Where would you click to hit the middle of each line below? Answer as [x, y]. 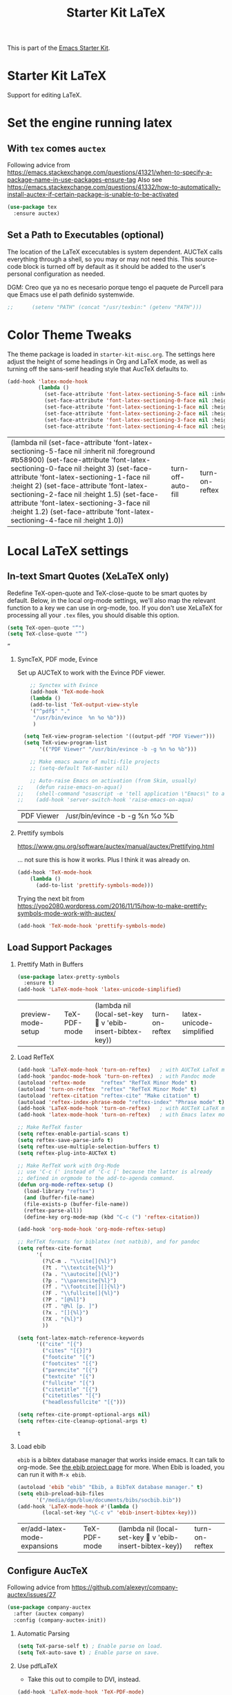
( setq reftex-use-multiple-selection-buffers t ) [88, 1146]
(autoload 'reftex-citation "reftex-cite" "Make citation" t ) [108, 1096]
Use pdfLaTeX [37, 1666]
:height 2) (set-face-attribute [59, 485]
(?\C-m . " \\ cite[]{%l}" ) [79, 1261]
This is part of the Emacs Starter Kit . [59, 48]
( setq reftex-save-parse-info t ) [65, 1140]
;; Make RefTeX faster [50, 1127]
